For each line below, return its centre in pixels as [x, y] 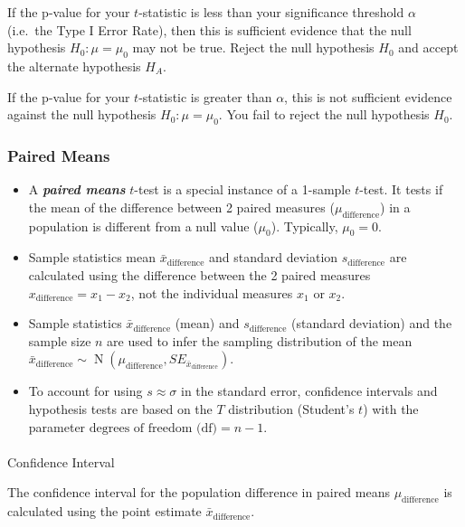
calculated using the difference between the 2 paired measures [199, 274]
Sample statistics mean [92, 257]
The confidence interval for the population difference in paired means [199, 492]
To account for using [85, 391]
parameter [57, 426]
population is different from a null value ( [143, 226]
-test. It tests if [401, 189]
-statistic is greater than [205, 96]
